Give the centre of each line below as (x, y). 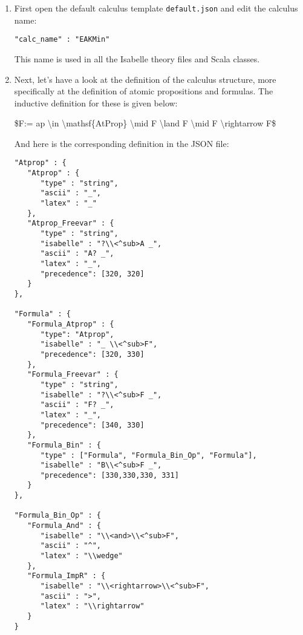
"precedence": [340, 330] (92, 425)
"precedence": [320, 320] (92, 274)
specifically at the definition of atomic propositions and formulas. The (144, 91)
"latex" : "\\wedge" (81, 556)
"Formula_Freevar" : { (73, 375)
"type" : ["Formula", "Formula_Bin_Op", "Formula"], (148, 455)
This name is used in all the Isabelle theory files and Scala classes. (137, 58)
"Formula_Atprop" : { (71, 324)
